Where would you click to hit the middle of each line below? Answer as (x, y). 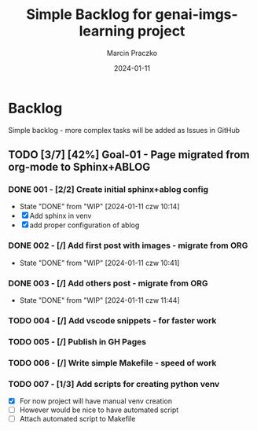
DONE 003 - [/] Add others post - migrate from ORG (108, 283)
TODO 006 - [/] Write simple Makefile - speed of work (112, 363)
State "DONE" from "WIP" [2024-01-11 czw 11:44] (99, 300)
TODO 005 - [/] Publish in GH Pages (77, 341)
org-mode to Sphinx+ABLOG (79, 167)
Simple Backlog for (89, 15)
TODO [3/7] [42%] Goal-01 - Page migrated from (129, 155)
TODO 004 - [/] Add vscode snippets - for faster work (112, 320)
